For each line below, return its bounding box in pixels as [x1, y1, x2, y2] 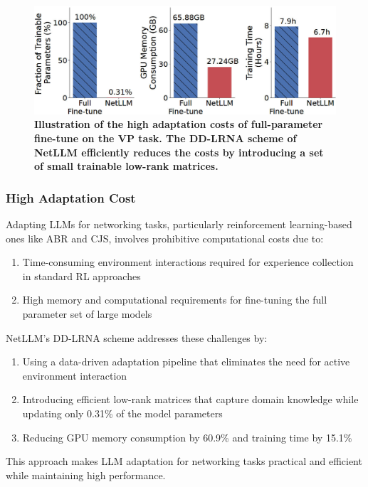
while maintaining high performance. [6, 467, 166, 482]
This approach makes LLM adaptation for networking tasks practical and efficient [6, 454, 362, 469]
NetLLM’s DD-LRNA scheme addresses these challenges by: [6, 330, 268, 345]
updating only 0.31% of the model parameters [22, 405, 223, 420]
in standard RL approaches [22, 268, 141, 283]
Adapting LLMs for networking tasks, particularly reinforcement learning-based [6, 216, 352, 231]
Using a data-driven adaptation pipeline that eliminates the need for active [22, 354, 350, 369]
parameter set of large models [22, 306, 152, 321]
